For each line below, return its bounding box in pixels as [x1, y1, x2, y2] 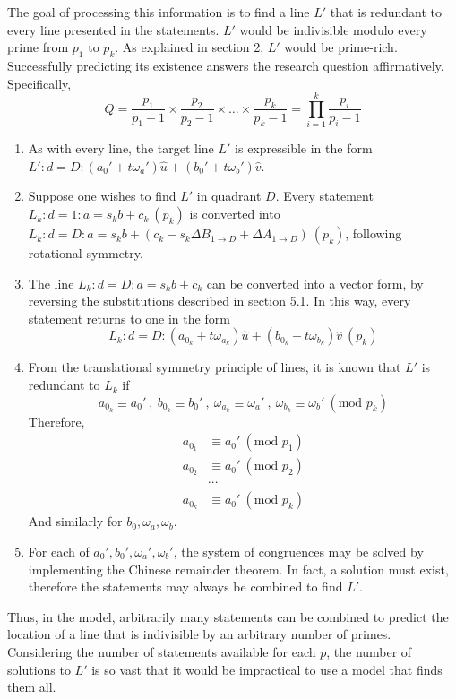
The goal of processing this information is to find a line [7, 3, 310, 21]
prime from [7, 38, 69, 56]
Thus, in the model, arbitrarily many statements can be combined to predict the [7, 607, 449, 626]
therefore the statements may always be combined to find [28, 577, 343, 596]
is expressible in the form [235, 139, 373, 158]
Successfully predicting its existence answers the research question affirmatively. [7, 56, 444, 74]
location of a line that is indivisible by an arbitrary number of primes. [7, 625, 391, 643]
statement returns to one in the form [28, 308, 230, 327]
